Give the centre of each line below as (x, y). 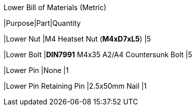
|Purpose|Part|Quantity (42, 23)
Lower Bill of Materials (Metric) (55, 7)
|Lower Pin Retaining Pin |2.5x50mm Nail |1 (75, 86)
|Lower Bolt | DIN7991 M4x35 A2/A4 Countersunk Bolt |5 (98, 54)
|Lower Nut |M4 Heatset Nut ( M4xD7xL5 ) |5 (77, 39)
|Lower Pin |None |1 (36, 70)
